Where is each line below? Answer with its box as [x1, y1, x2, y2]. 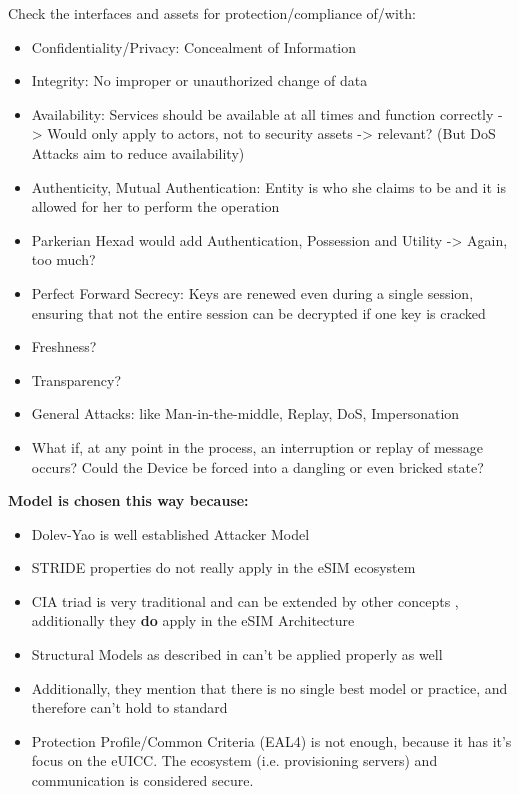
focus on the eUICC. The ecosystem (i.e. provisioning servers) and [31, 750, 438, 771]
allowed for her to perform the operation [31, 196, 280, 217]
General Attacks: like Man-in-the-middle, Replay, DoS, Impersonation [31, 403, 460, 424]
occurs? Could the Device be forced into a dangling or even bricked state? [31, 456, 484, 477]
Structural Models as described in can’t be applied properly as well [31, 644, 443, 665]
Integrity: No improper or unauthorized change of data [31, 70, 368, 91]
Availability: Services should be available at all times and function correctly [31, 103, 494, 124]
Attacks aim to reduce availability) [31, 142, 245, 163]
